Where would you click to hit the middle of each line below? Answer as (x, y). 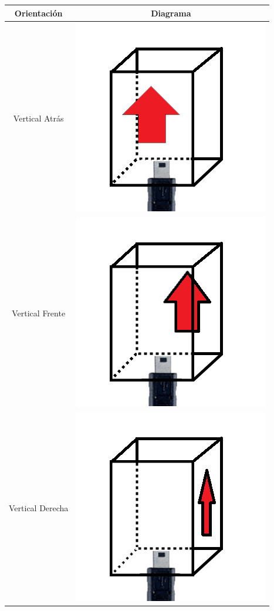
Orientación (38, 13)
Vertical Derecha (39, 507)
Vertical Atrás (38, 118)
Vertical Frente (39, 313)
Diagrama (171, 13)
